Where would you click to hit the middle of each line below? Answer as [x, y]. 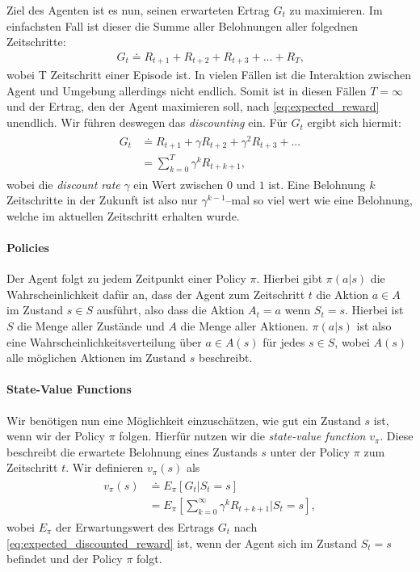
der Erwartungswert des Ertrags [135, 526]
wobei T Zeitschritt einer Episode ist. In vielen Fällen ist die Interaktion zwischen [209, 75]
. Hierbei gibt [290, 278]
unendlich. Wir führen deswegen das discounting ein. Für [147, 122]
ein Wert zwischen [178, 184]
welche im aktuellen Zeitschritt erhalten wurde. [123, 215]
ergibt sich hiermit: [354, 122]
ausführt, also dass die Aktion [170, 310]
